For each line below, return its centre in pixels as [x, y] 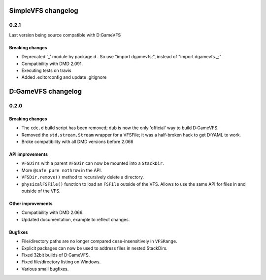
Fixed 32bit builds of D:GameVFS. [56, 255]
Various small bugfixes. [45, 269]
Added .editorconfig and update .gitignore [64, 77]
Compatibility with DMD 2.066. [52, 212]
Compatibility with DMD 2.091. [52, 64]
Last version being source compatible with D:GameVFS [65, 35]
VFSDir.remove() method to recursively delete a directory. [83, 177]
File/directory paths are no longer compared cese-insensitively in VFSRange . [99, 241]
